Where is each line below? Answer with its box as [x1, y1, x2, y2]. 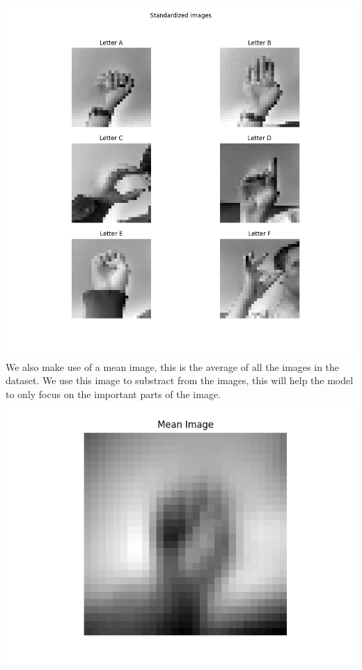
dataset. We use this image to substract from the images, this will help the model [6, 373, 354, 388]
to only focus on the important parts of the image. [6, 386, 221, 401]
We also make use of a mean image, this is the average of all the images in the [6, 359, 340, 374]
